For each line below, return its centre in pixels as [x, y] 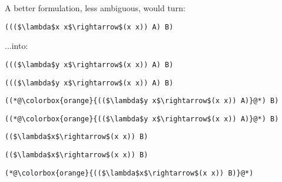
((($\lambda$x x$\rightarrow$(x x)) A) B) [89, 27]
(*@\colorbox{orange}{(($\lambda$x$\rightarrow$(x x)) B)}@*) [129, 173]
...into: [16, 46]
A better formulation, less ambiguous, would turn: [95, 8]
